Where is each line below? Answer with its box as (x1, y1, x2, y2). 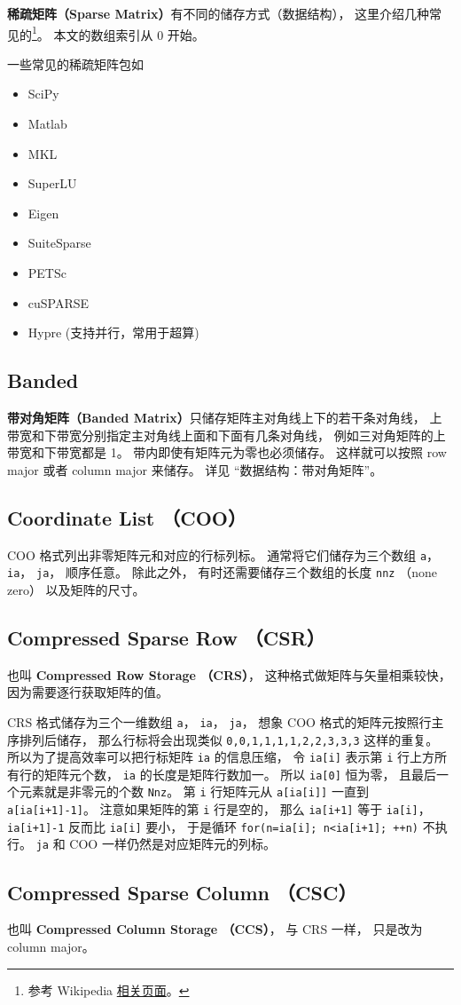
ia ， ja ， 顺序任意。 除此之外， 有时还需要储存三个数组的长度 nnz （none (7, 563, 437, 582)
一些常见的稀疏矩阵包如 (7, 54, 144, 73)
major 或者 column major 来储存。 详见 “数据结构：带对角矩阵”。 (7, 460, 383, 479)
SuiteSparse (27, 233, 91, 252)
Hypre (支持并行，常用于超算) (27, 323, 199, 342)
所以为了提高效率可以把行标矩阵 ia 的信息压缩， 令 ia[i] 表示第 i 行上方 (7, 748, 434, 766)
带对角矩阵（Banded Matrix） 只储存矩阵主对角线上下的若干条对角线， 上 (7, 408, 442, 426)
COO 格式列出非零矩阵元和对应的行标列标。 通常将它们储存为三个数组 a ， (7, 545, 440, 564)
